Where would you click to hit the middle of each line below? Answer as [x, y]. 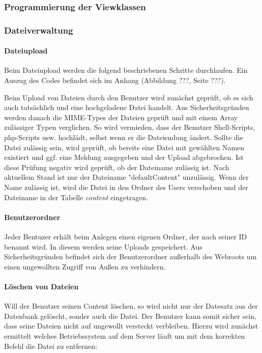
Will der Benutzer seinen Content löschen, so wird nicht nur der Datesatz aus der [131, 306]
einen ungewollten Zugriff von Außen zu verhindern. [85, 266]
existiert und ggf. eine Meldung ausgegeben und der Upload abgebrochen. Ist [124, 157]
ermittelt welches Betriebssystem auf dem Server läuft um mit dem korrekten [125, 335]
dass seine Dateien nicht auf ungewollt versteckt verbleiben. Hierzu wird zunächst [131, 326]
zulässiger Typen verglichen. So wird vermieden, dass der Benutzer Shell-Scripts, [130, 127]
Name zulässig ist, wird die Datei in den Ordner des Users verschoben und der [126, 187]
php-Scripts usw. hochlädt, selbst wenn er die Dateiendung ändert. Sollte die [124, 137]
